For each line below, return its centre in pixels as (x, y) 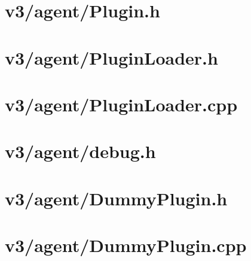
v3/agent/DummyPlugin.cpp (126, 245)
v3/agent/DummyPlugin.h (116, 198)
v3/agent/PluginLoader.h (111, 57)
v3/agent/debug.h (80, 151)
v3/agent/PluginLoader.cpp (121, 104)
